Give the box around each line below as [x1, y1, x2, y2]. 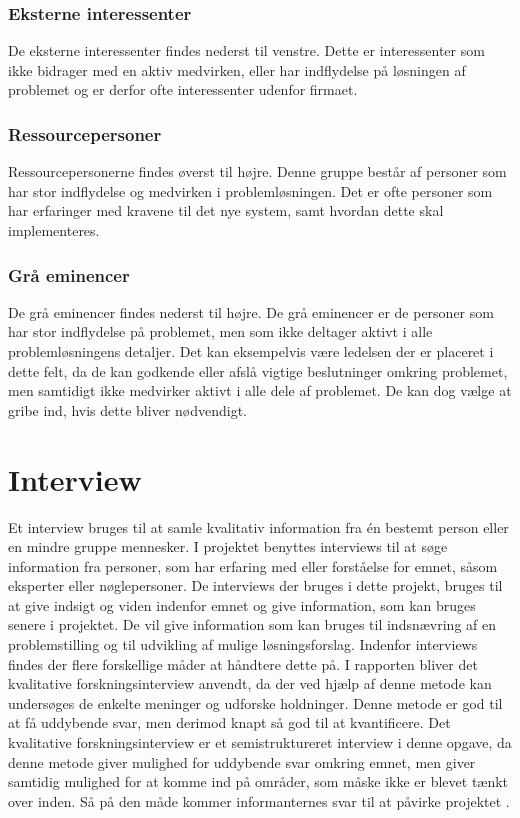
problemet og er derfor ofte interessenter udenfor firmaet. [8, 79, 358, 100]
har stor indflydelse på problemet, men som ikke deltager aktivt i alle [8, 321, 433, 342]
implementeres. [8, 220, 100, 240]
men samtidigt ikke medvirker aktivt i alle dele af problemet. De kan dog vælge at [8, 380, 512, 401]
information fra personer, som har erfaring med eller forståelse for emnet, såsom [8, 555, 498, 576]
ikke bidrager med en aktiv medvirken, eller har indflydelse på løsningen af [8, 59, 466, 80]
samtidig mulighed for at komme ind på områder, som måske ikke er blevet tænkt [8, 771, 509, 792]
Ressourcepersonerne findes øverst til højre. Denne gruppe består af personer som [8, 161, 507, 182]
